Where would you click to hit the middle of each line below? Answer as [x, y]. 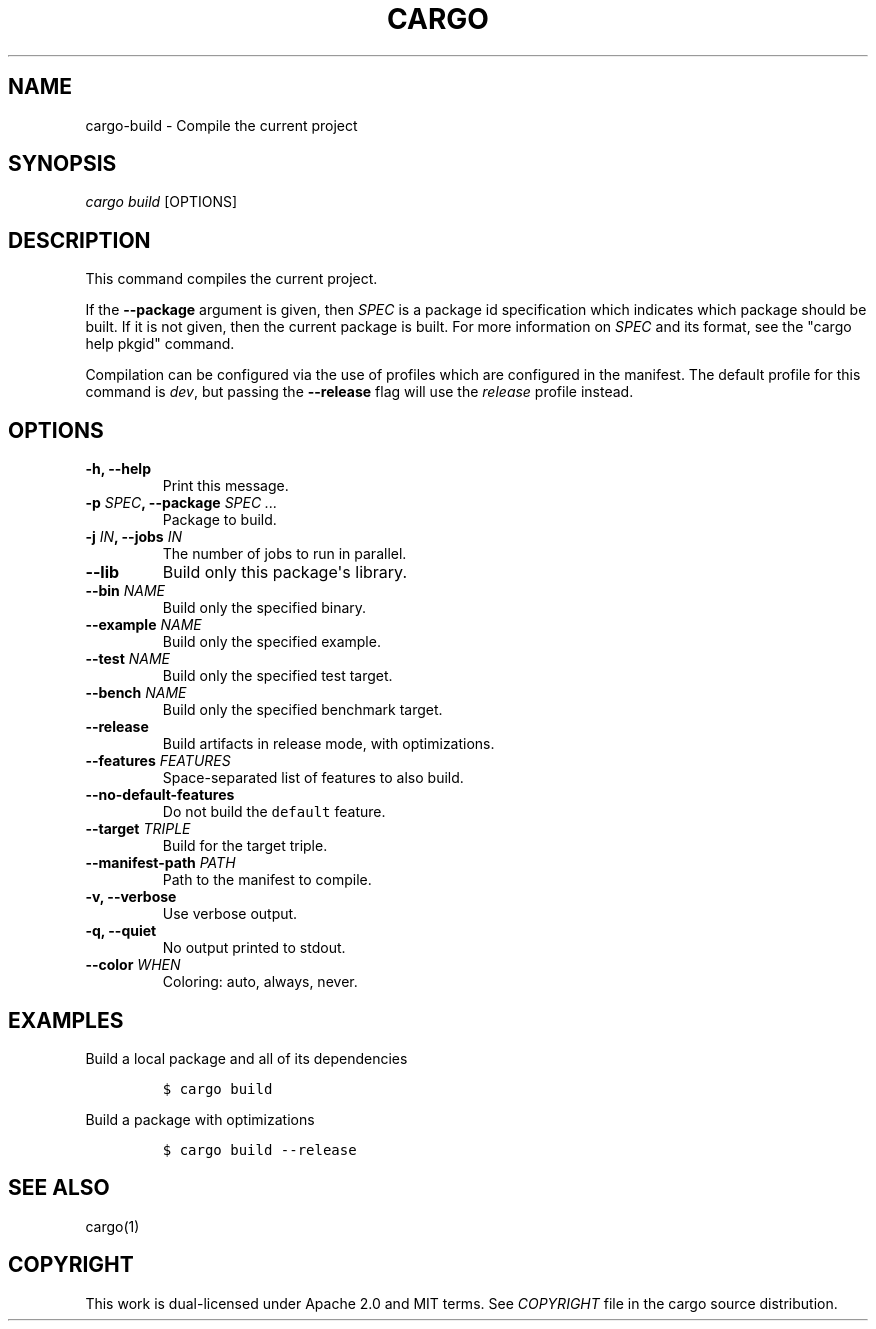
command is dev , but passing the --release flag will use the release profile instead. [359, 392]
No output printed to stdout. [254, 948]
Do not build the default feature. [274, 812]
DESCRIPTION [79, 240]
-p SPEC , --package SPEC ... [181, 503]
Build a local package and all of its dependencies [246, 1058]
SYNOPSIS [62, 164]
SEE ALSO [59, 1188]
